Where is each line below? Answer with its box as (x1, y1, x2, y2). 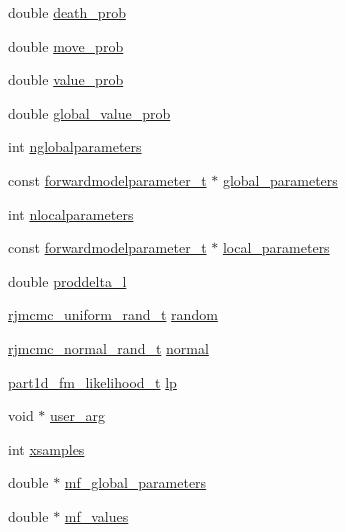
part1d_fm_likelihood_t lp (8, 371, 177, 392)
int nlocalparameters (8, 203, 134, 224)
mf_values (64, 505, 129, 526)
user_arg (50, 405, 106, 426)
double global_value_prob (8, 102, 171, 123)
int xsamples (8, 438, 85, 459)
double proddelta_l (8, 270, 127, 291)
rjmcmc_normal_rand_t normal (8, 337, 209, 358)
